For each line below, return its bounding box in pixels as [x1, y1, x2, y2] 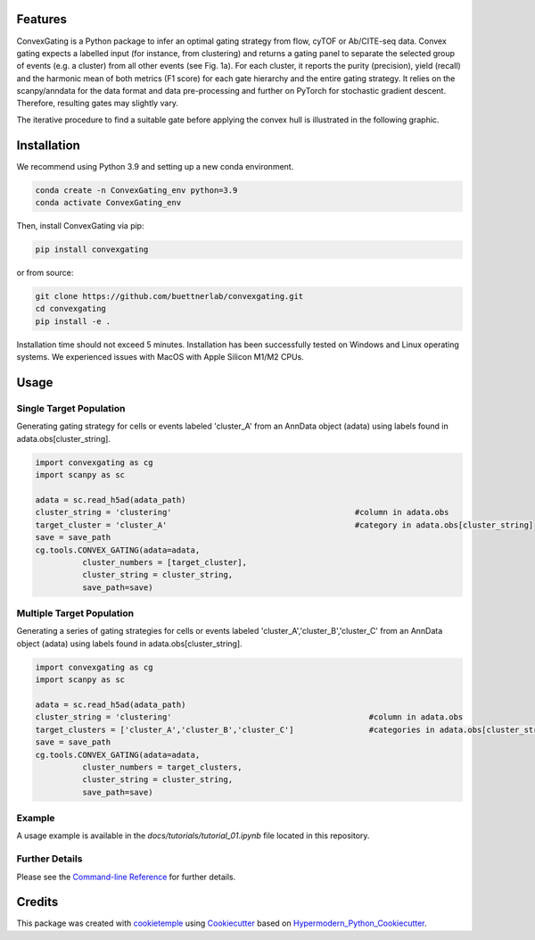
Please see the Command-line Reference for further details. [16, 871, 236, 882]
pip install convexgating [35, 245, 149, 254]
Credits [16, 894, 59, 910]
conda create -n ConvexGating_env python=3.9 [35, 185, 238, 195]
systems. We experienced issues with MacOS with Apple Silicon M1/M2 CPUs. [16, 352, 305, 362]
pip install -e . [35, 316, 111, 326]
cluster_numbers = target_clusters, [81, 761, 243, 772]
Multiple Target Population [16, 607, 134, 620]
